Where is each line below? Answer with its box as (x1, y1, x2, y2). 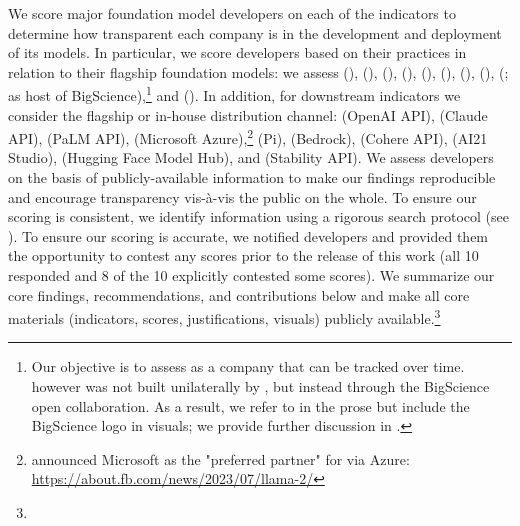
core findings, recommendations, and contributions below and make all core (8, 284, 470, 305)
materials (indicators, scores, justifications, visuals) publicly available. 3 (8, 305, 441, 328)
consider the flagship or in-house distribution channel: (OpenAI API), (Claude (8, 104, 488, 125)
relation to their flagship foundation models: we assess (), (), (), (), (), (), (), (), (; (8, 61, 509, 82)
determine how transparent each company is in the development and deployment (8, 22, 502, 43)
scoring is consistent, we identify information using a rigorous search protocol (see (8, 206, 509, 227)
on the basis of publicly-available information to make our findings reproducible (8, 167, 496, 188)
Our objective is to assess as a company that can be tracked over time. (31, 356, 465, 377)
